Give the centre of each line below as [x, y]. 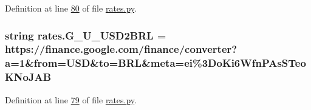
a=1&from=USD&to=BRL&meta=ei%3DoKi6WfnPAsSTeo [155, 63]
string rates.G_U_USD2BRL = [86, 35]
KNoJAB [28, 77]
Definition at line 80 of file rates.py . [71, 8]
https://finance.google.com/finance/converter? [121, 49]
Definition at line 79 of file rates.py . [71, 99]
